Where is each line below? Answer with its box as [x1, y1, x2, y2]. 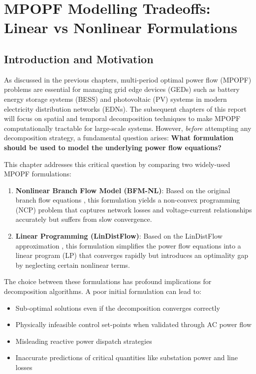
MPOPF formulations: [4, 168, 71, 179]
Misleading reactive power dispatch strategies [15, 335, 152, 346]
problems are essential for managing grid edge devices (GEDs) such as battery [4, 84, 240, 94]
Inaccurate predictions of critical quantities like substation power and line [15, 352, 238, 363]
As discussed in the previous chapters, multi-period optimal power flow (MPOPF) [4, 74, 252, 84]
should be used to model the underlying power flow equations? [4, 142, 222, 152]
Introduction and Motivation [4, 51, 154, 66]
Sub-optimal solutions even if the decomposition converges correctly [15, 302, 220, 313]
